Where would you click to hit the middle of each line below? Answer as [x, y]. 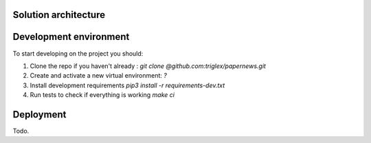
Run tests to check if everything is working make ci [102, 95]
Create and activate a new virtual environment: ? [99, 76]
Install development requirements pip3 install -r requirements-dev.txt [127, 85]
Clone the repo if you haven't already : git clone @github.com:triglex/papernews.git [148, 66]
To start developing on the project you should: [78, 53]
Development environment [71, 37]
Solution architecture [59, 15]
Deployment [40, 114]
